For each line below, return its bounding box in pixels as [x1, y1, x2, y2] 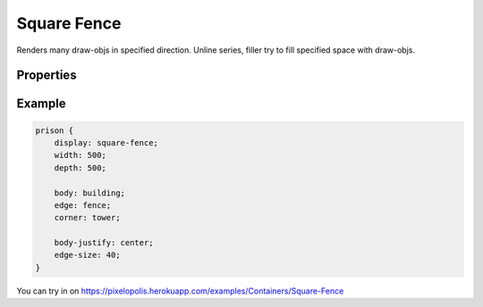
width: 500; [54, 150, 107, 161]
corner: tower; [54, 212, 121, 223]
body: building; [54, 187, 125, 198]
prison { [35, 125, 74, 136]
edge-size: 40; [54, 250, 121, 261]
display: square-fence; [54, 137, 158, 147]
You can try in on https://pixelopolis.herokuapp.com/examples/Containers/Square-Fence [16, 286, 344, 296]
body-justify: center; [54, 237, 154, 248]
